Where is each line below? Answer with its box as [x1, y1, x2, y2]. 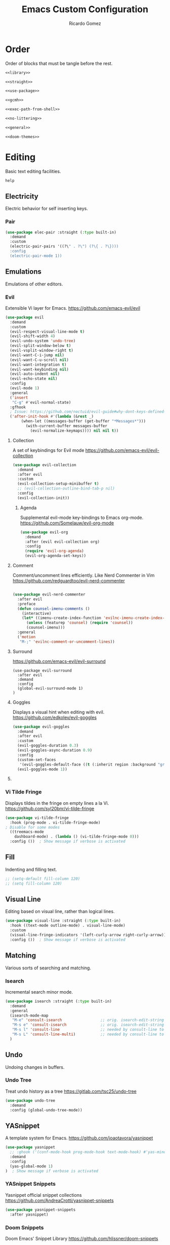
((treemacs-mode [10, 829, 44, 835]
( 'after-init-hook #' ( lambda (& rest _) [10, 414, 94, 419]
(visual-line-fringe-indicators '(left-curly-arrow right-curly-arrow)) [10, 933, 166, 938]
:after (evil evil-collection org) [24, 539, 100, 544]
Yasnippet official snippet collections [5, 1192, 82, 1198]
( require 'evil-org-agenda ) [24, 548, 84, 554]
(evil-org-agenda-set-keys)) [24, 553, 87, 559]
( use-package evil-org [20, 530, 68, 535]
